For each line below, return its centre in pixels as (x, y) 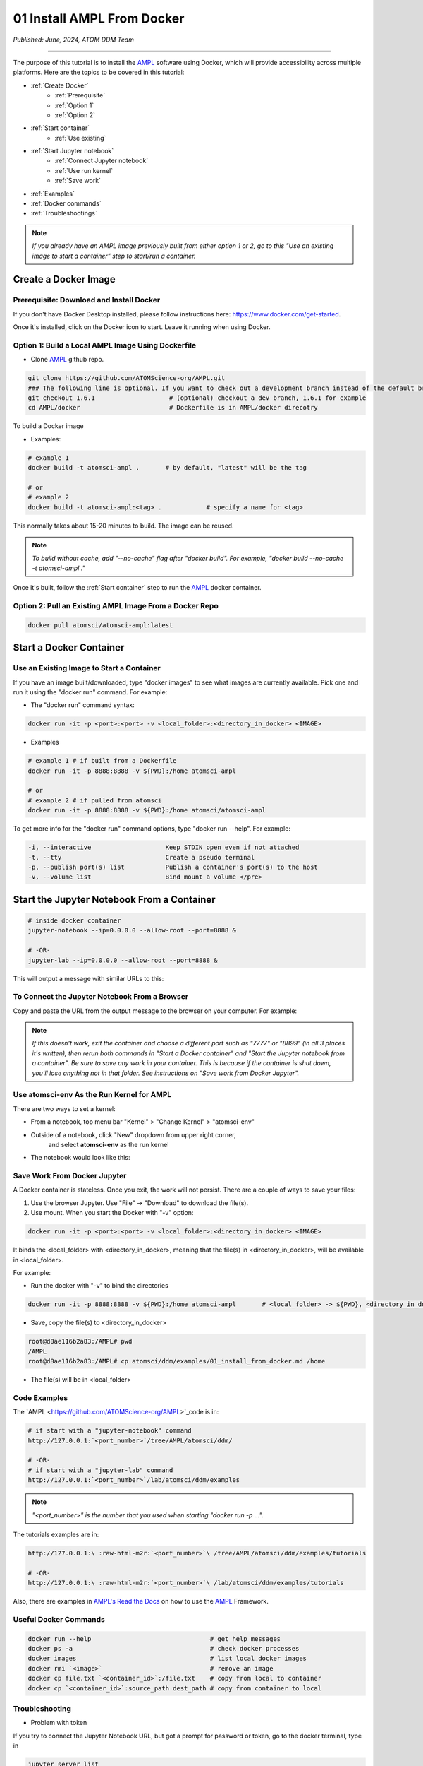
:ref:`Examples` (53, 194)
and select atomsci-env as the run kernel (109, 1144)
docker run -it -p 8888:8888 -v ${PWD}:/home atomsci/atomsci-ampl (147, 810)
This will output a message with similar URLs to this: (88, 978)
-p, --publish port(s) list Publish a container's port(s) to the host (173, 867)
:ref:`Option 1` (74, 105)
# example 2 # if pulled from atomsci (95, 800)
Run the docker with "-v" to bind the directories (99, 1286)
